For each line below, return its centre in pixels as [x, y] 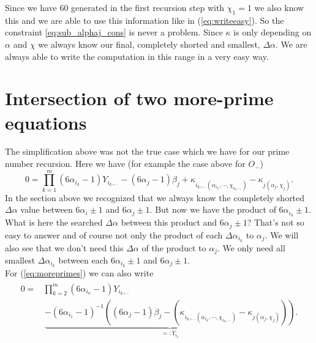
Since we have [31, 7]
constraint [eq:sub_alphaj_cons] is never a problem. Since [114, 32]
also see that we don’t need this [64, 247]
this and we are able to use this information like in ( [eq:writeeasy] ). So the [145, 20]
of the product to [174, 247]
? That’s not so [276, 222]
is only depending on [273, 32]
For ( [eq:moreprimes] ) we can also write [79, 272]
